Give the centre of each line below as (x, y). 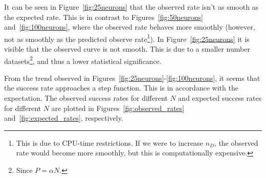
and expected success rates (220, 98)
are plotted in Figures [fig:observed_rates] (118, 108)
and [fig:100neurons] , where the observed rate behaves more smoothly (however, (130, 27)
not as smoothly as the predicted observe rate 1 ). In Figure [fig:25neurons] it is (127, 38)
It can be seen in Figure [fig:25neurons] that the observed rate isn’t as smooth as (131, 7)
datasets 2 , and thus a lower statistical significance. (83, 60)
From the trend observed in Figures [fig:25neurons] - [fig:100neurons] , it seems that (132, 77)
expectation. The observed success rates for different (86, 98)
